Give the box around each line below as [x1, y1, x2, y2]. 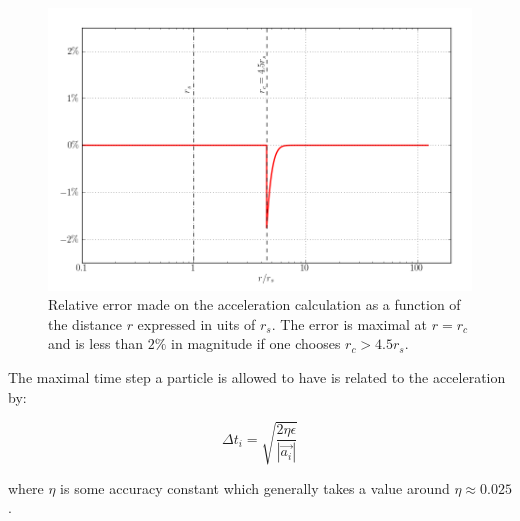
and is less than [48, 333, 144, 354]
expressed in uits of [137, 313, 256, 334]
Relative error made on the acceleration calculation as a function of [48, 294, 461, 315]
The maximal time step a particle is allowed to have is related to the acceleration [8, 367, 506, 388]
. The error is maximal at [271, 313, 428, 334]
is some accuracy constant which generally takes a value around [60, 477, 450, 498]
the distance [48, 313, 122, 334]
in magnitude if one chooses [171, 333, 341, 354]
